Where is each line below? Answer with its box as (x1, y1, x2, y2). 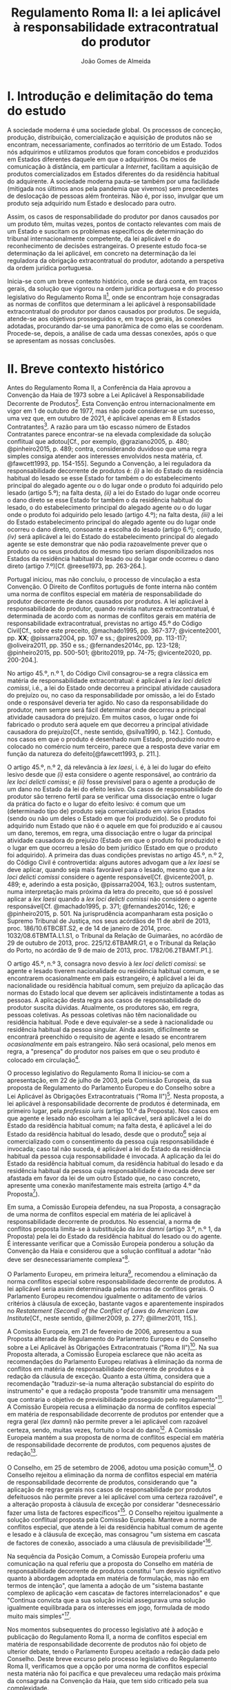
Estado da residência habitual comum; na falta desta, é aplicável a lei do (7, 1121, 212, 1130)
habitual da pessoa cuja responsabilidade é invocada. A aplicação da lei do (7, 1152, 221, 1160)
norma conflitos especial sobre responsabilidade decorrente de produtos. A (7, 1277, 223, 1285)
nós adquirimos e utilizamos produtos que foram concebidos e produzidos (7, 147, 219, 156)
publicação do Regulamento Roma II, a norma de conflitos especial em (7, 1632, 208, 1641)
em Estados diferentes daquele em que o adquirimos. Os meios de (7, 155, 197, 163)
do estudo (7, 103, 67, 119)
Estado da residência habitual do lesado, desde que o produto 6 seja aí (7, 1128, 207, 1138)
